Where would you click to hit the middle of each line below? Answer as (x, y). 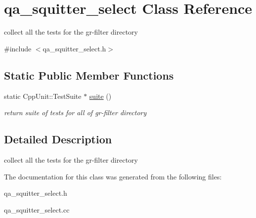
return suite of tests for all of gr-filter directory (75, 112)
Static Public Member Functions (89, 75)
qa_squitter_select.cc (37, 209)
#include (18, 48)
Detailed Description (58, 139)
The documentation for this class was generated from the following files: (113, 176)
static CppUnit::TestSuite (43, 96)
